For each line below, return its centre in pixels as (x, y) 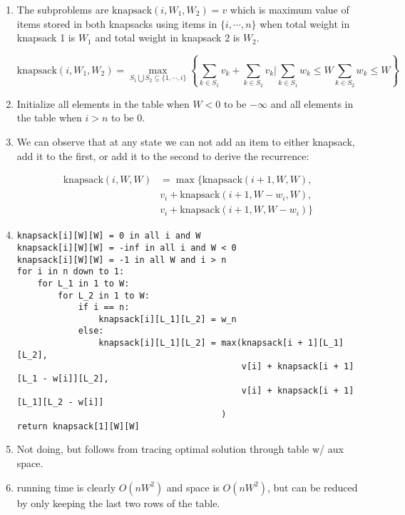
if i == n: (104, 307)
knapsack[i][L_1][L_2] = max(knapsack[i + (201, 343)
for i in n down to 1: (71, 272)
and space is (193, 487)
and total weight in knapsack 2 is (168, 37)
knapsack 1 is (46, 37)
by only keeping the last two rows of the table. (118, 502)
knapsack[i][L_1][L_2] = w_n (168, 319)
